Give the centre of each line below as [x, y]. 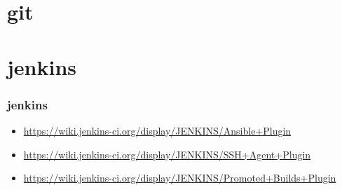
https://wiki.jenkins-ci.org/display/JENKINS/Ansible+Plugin [157, 130]
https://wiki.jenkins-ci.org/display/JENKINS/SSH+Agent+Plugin [167, 154]
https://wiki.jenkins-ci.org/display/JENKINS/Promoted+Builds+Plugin [180, 178]
